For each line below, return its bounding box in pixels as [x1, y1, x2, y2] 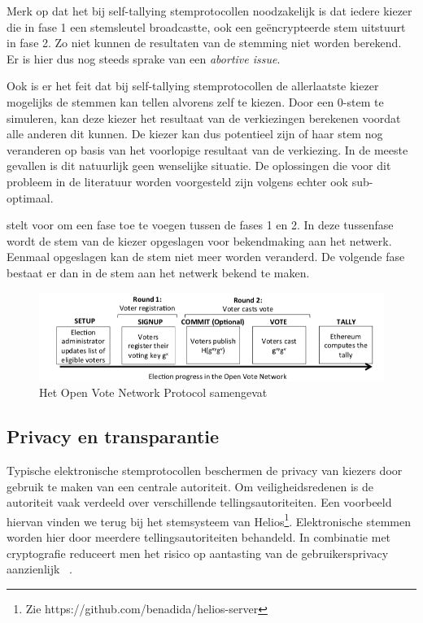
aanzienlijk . [7, 560, 72, 577]
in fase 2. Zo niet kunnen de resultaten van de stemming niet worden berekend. [7, 34, 402, 51]
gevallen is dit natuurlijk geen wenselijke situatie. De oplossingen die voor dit [7, 157, 391, 174]
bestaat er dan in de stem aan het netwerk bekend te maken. [7, 264, 310, 281]
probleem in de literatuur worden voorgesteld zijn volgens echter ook [7, 172, 349, 190]
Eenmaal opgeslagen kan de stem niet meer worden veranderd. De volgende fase [7, 248, 405, 265]
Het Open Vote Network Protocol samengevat [39, 384, 268, 401]
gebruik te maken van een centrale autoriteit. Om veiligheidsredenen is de [7, 477, 374, 494]
